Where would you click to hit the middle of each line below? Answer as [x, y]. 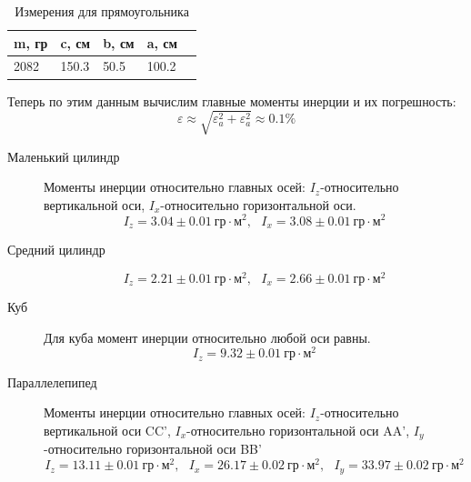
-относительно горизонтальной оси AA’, [298, 431]
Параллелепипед [52, 382]
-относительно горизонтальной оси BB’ [153, 449]
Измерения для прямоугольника [102, 11]
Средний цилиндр [56, 249]
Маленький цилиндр [64, 156]
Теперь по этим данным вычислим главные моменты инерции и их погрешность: [232, 100]
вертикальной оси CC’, [107, 431]
